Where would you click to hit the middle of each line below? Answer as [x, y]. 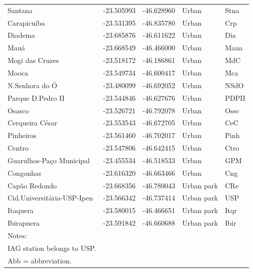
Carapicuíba [26, 22]
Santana [20, 10]
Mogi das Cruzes [33, 60]
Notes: [17, 235]
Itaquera [21, 210]
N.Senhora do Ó [33, 85]
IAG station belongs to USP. [52, 248]
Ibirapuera [24, 223]
